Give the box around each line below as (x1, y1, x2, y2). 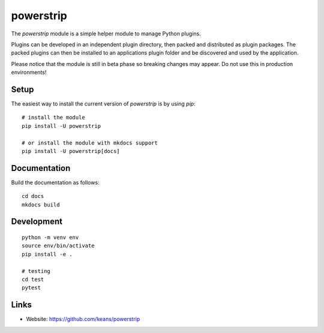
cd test (22, 276, 44, 283)
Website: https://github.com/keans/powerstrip (26, 316, 140, 323)
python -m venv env (22, 234, 79, 241)
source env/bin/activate (22, 242, 95, 249)
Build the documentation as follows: (11, 179, 100, 186)
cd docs (22, 193, 44, 200)
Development (11, 217, 63, 227)
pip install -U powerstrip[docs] (22, 148, 120, 154)
